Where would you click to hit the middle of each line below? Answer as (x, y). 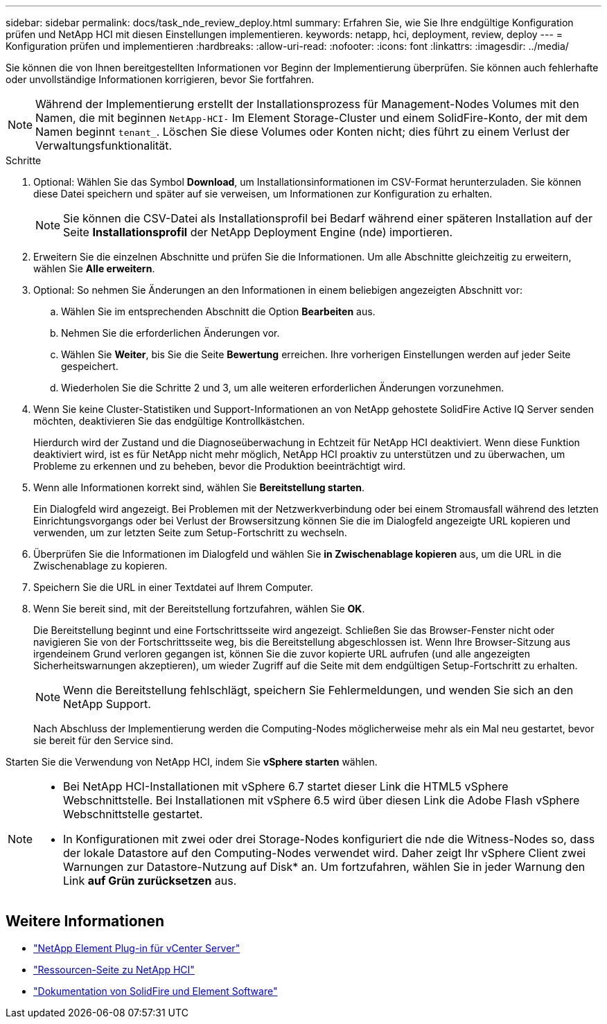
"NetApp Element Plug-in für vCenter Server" (137, 948)
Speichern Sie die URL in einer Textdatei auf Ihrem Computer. (173, 587)
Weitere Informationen (85, 921)
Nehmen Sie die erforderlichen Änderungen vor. (170, 333)
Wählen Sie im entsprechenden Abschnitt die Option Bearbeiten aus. (218, 311)
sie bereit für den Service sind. (103, 740)
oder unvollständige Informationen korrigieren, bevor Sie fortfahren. (160, 79)
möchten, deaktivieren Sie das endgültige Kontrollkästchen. (169, 421)
